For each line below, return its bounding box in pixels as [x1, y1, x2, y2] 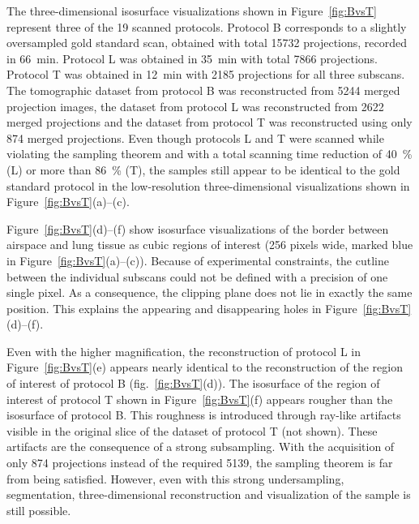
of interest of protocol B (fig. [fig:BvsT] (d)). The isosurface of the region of [6, 375, 380, 392]
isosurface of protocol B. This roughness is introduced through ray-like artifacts [6, 406, 401, 423]
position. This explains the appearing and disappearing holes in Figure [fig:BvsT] [6, 299, 412, 316]
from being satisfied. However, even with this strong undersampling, [6, 470, 344, 487]
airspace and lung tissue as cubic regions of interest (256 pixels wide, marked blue [6, 236, 413, 253]
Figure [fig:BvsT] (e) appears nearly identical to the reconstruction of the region [6, 359, 403, 376]
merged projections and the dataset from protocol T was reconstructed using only [6, 114, 413, 131]
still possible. [6, 501, 71, 518]
